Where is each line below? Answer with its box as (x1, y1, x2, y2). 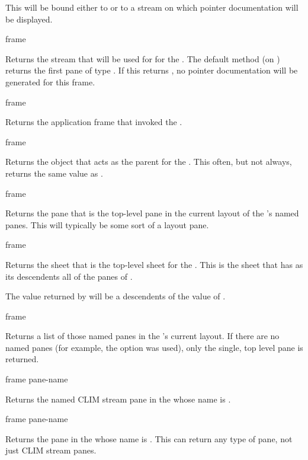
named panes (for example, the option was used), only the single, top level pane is (5, 341, 303, 353)
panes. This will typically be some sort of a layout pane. (5, 218, 209, 231)
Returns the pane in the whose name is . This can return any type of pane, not (5, 432, 293, 445)
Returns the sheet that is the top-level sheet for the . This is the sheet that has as (5, 258, 303, 270)
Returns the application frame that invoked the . (5, 116, 182, 128)
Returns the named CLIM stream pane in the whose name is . (5, 392, 231, 405)
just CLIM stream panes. (5, 444, 97, 456)
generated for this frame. (5, 75, 95, 88)
